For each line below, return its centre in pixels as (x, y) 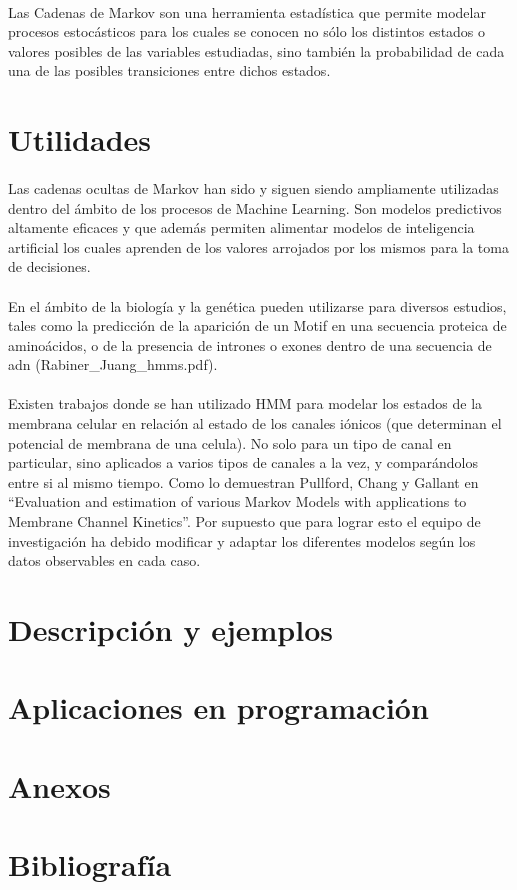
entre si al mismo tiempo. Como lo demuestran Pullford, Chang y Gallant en (243, 481)
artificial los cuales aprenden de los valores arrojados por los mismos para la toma (258, 246)
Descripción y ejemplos (170, 629)
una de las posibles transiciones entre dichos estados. (169, 70)
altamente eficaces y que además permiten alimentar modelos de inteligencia (241, 227)
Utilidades (79, 139)
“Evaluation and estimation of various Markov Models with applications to (237, 501)
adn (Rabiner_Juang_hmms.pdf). (113, 364)
